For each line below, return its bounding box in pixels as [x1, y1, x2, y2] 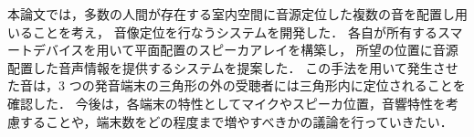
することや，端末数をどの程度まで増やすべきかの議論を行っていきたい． [19, 111, 453, 131]
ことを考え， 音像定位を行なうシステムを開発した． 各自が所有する [32, 22, 437, 41]
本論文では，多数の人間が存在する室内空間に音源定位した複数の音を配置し [7, 5, 455, 23]
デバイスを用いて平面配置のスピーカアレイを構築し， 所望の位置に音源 [32, 40, 458, 59]
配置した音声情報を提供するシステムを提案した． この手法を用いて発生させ [7, 58, 458, 77]
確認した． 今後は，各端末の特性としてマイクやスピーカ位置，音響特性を [7, 93, 446, 112]
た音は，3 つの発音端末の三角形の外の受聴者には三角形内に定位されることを [7, 76, 466, 95]
